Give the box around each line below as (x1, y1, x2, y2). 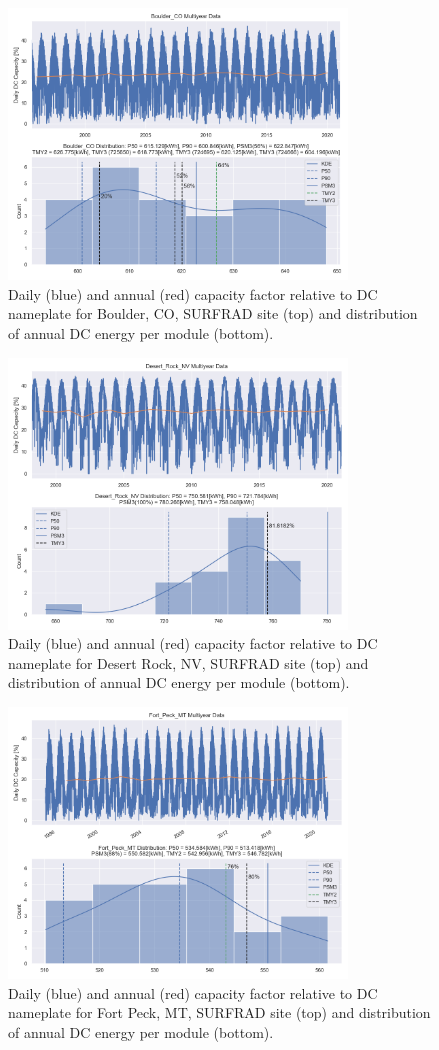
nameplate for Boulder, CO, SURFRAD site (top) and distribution (8, 303, 418, 324)
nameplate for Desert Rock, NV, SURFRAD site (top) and (8, 652, 369, 673)
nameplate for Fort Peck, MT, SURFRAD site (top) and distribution (8, 1002, 431, 1023)
